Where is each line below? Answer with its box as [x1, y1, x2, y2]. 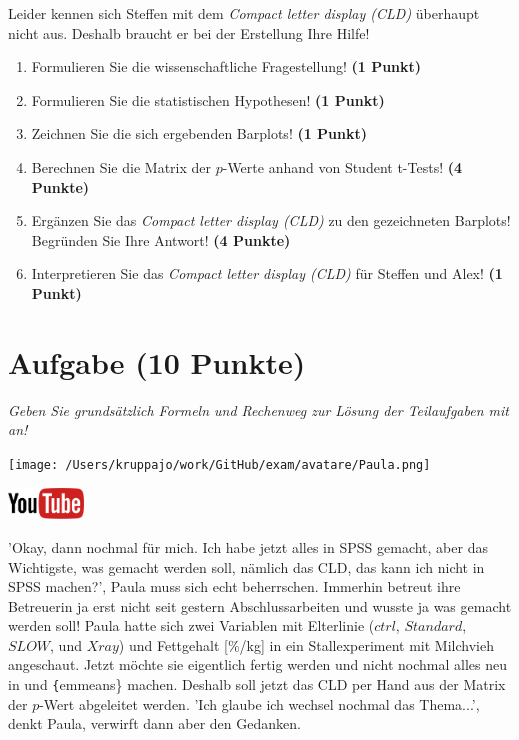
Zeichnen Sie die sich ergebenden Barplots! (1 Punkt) [31, 123, 368, 144]
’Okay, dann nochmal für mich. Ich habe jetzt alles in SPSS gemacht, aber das [8, 536, 488, 557]
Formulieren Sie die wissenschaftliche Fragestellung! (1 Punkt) [31, 56, 422, 77]
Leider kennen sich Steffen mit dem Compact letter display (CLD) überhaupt [8, 3, 480, 23]
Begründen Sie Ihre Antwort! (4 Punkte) [31, 229, 291, 250]
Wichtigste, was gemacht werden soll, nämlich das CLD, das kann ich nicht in [8, 556, 485, 577]
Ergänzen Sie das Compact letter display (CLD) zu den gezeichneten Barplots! [31, 210, 511, 231]
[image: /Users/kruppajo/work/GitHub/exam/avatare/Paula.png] [8, 457, 431, 472]
